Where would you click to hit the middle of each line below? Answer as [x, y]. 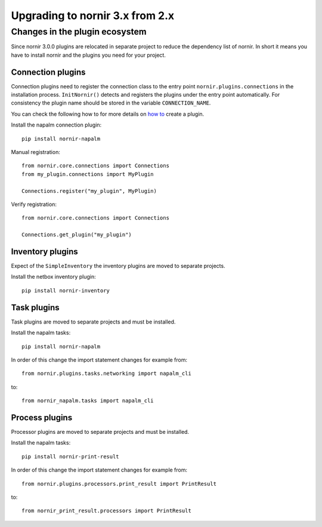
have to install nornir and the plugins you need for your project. [89, 55]
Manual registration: [36, 152]
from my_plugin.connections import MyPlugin [88, 174]
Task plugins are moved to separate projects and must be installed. [93, 322]
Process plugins [42, 417]
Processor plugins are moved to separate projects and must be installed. [100, 432]
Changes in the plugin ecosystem [79, 32]
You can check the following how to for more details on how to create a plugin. [108, 114]
